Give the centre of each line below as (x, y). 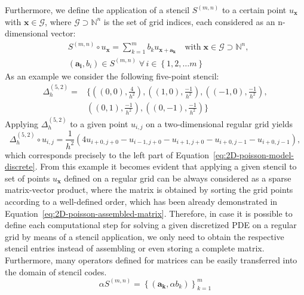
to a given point (99, 123)
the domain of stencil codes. (56, 271)
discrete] (20, 166)
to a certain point (254, 10)
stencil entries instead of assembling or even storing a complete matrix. (135, 248)
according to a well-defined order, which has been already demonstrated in (141, 202)
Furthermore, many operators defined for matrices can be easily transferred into (151, 260)
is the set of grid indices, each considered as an (189, 21)
